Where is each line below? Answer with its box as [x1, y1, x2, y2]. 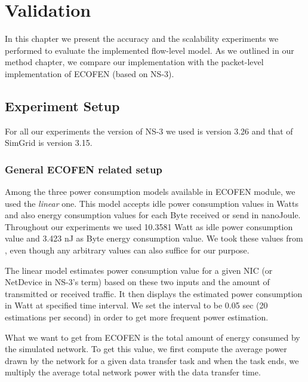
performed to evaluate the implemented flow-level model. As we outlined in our [5, 44, 294, 56]
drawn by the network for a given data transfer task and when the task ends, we [5, 354, 299, 366]
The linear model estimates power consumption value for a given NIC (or [5, 264, 273, 276]
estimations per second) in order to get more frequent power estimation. [5, 311, 269, 323]
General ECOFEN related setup [5, 161, 162, 176]
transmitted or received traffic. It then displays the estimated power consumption [5, 287, 303, 300]
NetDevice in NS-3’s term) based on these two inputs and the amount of [5, 276, 270, 288]
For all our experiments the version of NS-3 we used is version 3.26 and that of [5, 124, 293, 137]
